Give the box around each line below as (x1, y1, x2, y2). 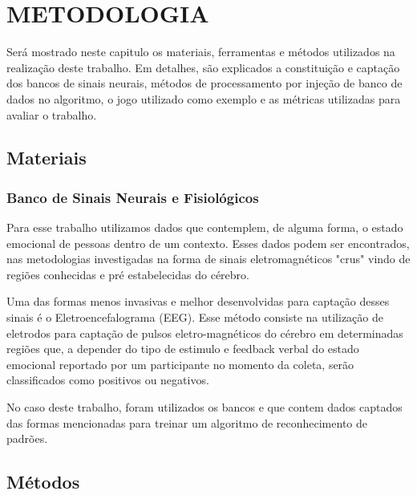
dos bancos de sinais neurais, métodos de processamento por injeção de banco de (6, 75, 403, 91)
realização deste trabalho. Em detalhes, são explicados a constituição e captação (6, 59, 400, 75)
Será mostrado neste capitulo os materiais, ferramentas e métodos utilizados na (6, 43, 395, 60)
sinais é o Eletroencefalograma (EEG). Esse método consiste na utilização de (6, 309, 383, 326)
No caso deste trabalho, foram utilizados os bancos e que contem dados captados (6, 399, 403, 416)
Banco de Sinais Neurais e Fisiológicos (6, 187, 259, 207)
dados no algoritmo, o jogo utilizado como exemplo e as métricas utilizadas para (6, 90, 401, 107)
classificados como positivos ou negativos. (6, 371, 209, 388)
